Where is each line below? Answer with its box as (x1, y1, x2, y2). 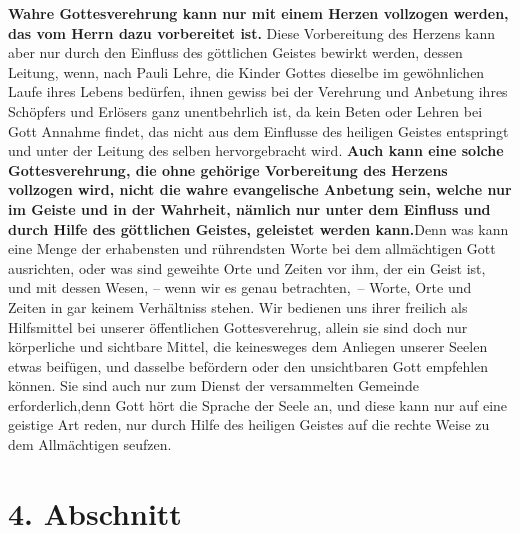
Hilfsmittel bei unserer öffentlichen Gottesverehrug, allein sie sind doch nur (8, 316, 468, 337)
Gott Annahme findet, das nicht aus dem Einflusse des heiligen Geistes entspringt (8, 120, 509, 141)
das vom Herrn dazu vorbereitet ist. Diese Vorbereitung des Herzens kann (8, 22, 496, 43)
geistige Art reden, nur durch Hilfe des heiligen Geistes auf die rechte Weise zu (8, 414, 490, 435)
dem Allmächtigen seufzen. (8, 434, 172, 455)
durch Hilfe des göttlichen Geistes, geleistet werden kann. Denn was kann (8, 218, 509, 239)
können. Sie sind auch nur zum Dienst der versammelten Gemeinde (8, 375, 419, 396)
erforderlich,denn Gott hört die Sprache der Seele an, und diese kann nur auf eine (8, 394, 508, 415)
